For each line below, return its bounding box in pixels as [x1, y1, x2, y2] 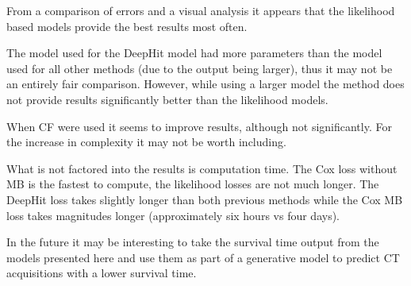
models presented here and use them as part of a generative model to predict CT [6, 249, 400, 265]
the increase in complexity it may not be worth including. [6, 133, 286, 150]
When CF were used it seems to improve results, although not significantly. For [6, 118, 392, 134]
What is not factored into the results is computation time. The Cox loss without [6, 160, 398, 176]
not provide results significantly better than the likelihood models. [6, 91, 328, 107]
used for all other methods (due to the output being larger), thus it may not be [6, 60, 393, 76]
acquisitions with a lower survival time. [6, 265, 197, 281]
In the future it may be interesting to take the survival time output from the [6, 234, 379, 250]
